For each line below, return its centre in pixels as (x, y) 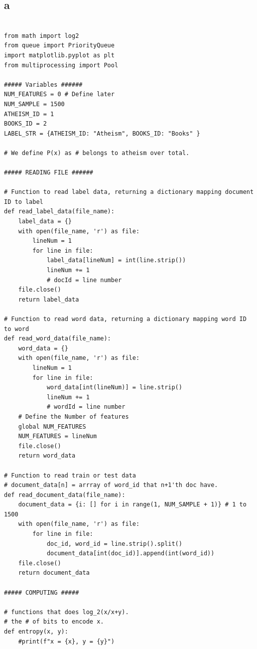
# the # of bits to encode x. (54, 622)
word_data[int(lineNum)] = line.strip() (114, 388)
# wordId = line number (86, 407)
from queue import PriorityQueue (59, 46)
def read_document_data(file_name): (65, 495)
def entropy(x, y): (36, 632)
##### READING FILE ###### (49, 173)
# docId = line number (84, 280)
